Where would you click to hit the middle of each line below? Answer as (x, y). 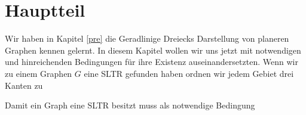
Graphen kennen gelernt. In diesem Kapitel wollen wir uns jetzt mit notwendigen (153, 50)
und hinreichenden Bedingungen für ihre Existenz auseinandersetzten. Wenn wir (152, 62)
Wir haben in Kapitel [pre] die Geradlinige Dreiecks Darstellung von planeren (147, 38)
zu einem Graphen (39, 73)
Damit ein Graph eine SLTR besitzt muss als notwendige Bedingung (130, 105)
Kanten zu (24, 85)
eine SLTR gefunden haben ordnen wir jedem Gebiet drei (189, 73)
